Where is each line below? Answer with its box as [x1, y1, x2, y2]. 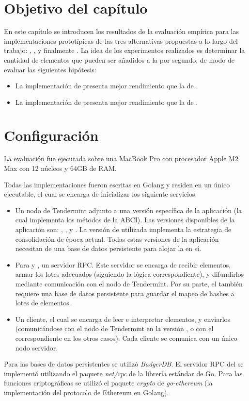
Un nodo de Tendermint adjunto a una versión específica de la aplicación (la [15, 205, 242, 215]
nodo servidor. [15, 342, 58, 352]
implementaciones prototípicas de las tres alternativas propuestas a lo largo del [4, 35, 238, 46]
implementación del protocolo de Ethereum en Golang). [4, 387, 169, 397]
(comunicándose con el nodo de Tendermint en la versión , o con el [15, 323, 214, 334]
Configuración [4, 125, 99, 145]
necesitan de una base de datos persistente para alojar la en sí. [15, 243, 202, 253]
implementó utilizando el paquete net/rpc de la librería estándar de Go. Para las [4, 368, 243, 378]
